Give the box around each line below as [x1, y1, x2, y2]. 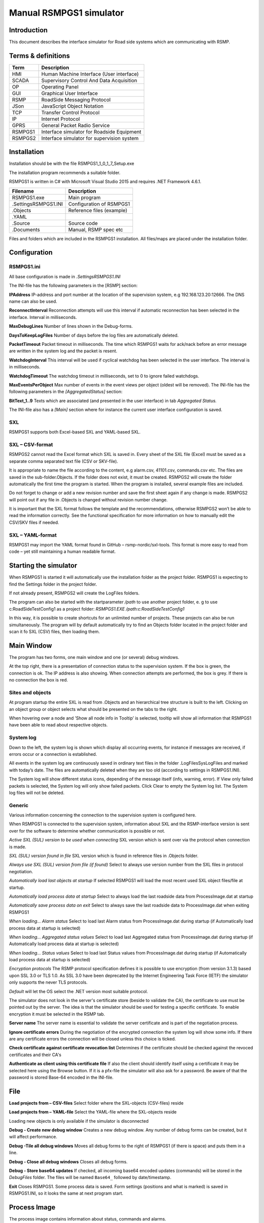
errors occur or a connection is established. [9, 751, 97, 757]
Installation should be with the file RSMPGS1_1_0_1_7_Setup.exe [9, 160, 134, 166]
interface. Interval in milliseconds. [9, 314, 77, 320]
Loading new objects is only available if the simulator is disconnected [9, 1118, 149, 1124]
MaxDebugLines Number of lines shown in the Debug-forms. [9, 323, 133, 329]
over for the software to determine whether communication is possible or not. [9, 828, 166, 834]
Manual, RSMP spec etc [68, 226, 123, 233]
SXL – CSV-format [9, 441, 53, 448]
